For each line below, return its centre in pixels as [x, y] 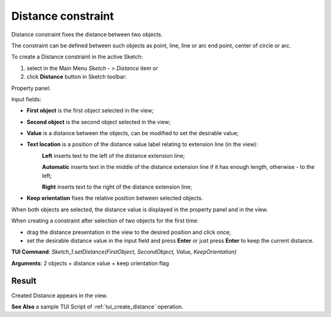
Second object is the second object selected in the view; [99, 122]
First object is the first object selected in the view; [90, 111]
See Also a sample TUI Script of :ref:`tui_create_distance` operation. [97, 307]
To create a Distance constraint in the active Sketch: [77, 57]
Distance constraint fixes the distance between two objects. [87, 34]
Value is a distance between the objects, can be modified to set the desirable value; [133, 133]
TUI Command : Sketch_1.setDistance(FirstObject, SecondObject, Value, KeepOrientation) [124, 252]
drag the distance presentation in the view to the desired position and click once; [129, 232]
